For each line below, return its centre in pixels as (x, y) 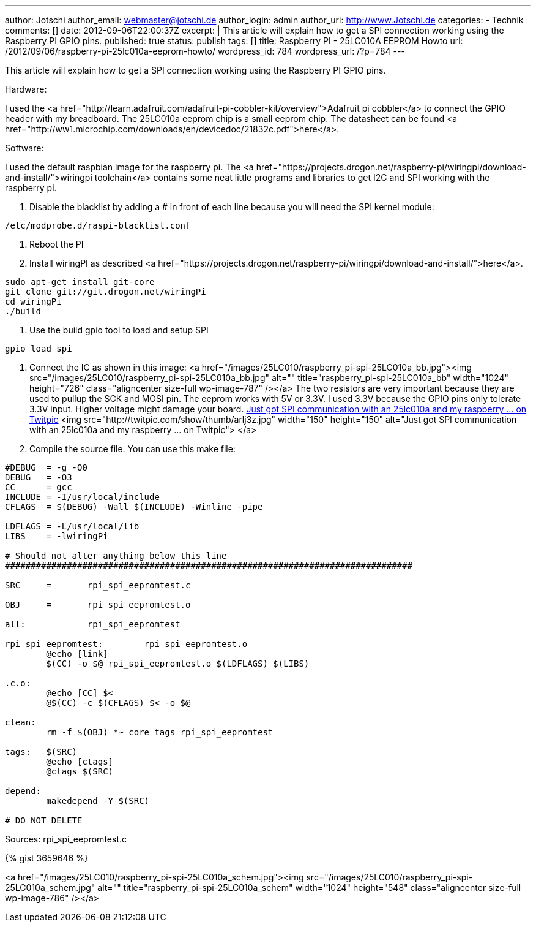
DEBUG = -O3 (39, 477)
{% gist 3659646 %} (47, 858)
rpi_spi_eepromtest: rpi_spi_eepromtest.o (126, 644)
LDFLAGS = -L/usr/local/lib (72, 526)
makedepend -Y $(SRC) (98, 801)
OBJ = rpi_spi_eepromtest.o (98, 605)
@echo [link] (77, 654)
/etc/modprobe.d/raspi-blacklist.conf (98, 225)
